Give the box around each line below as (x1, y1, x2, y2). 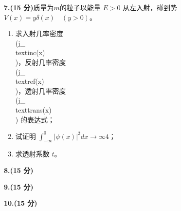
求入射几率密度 (15, 28, 63, 38)
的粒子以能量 (59, 2, 101, 12)
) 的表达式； (15, 114, 54, 124)
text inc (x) (15, 47, 45, 58)
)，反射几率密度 (15, 57, 66, 67)
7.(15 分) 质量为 (4, 2, 54, 12)
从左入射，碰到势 (123, 2, 178, 12)
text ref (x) (15, 76, 44, 86)
